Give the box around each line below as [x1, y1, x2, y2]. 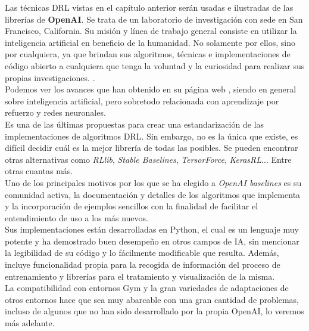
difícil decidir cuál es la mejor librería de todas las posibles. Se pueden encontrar [5, 141, 298, 154]
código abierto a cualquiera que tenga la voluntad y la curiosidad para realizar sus [5, 59, 305, 72]
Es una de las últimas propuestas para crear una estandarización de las [5, 117, 264, 130]
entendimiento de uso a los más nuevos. [5, 211, 148, 224]
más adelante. [5, 317, 55, 329]
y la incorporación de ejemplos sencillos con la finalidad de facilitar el [5, 200, 258, 212]
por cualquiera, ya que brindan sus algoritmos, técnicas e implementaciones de [5, 48, 291, 60]
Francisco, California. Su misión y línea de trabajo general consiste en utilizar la [5, 24, 297, 37]
